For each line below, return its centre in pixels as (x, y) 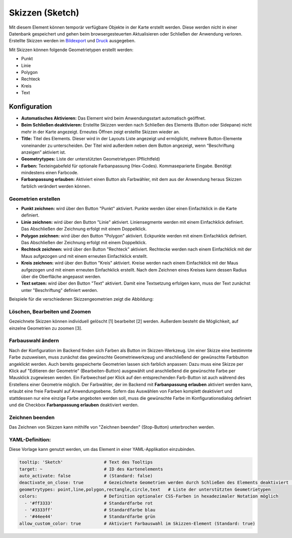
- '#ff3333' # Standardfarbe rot (89, 503)
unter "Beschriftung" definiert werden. (60, 290)
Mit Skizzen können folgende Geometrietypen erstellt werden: (71, 50)
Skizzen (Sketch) (44, 13)
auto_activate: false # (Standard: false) (86, 476)
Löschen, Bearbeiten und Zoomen (50, 311)
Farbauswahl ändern (34, 341)
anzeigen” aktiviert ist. (44, 152)
